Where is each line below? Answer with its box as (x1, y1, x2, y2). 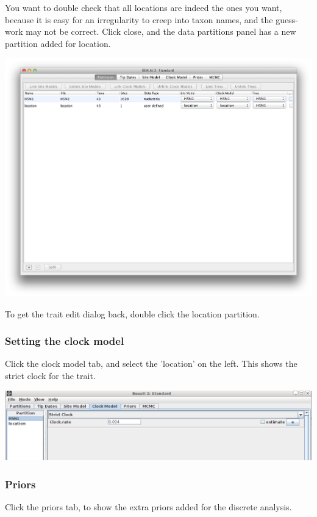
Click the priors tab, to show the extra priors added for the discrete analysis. (5, 501, 292, 513)
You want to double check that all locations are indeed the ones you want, (5, 1, 282, 13)
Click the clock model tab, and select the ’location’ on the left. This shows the (5, 357, 297, 370)
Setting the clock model (5, 333, 124, 349)
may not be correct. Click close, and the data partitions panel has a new (26, 25, 296, 38)
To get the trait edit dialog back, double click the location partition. (5, 307, 260, 320)
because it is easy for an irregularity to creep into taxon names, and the (5, 13, 273, 26)
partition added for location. (5, 37, 111, 49)
